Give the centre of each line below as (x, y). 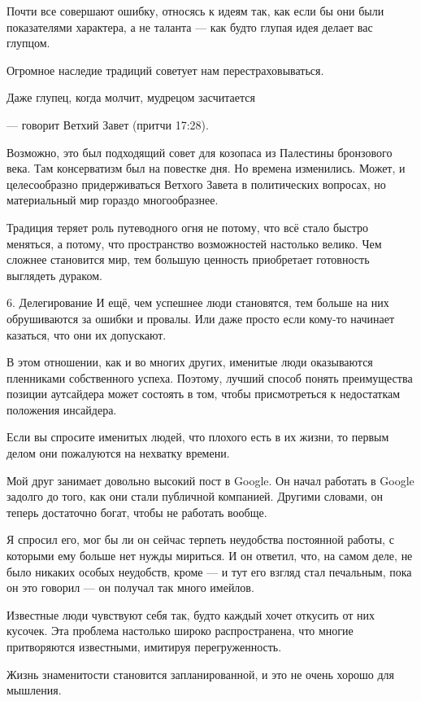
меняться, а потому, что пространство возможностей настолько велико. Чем (194, 243)
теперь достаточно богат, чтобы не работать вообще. (137, 512)
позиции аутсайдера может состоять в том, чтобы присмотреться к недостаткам (204, 394)
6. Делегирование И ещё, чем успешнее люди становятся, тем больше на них (198, 302)
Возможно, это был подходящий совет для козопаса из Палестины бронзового (200, 152)
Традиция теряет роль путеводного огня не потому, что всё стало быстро (188, 227)
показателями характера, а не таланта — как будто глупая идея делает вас (190, 26)
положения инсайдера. (62, 409)
